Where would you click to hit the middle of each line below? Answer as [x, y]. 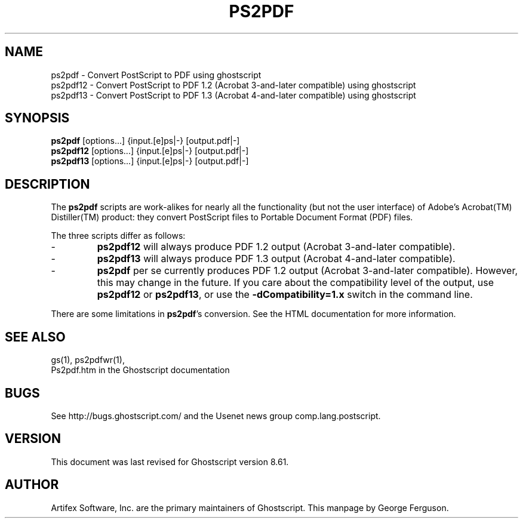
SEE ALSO [35, 337]
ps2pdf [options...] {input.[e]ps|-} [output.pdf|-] [145, 141]
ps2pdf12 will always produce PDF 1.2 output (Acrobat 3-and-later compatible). [276, 247]
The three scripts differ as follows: [118, 236]
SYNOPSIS [37, 118]
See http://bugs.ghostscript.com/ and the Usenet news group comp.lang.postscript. [216, 416]
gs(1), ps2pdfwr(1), [88, 360]
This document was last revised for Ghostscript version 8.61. [170, 462]
